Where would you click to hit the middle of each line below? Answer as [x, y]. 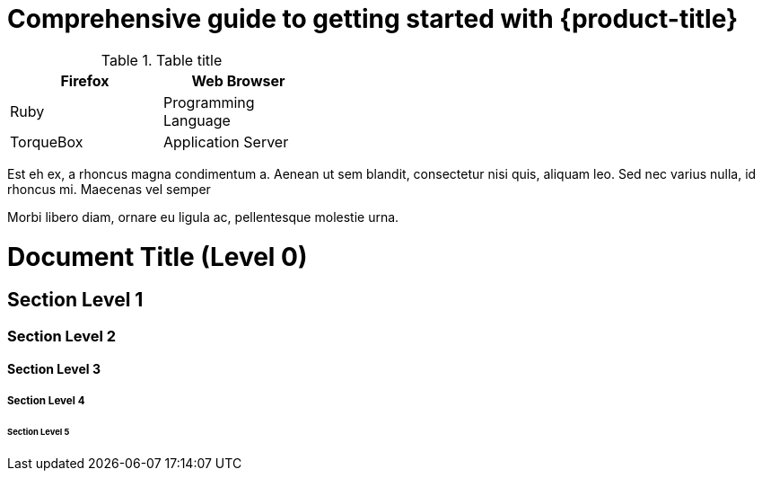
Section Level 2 [62, 336]
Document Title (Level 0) [158, 257]
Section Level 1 [75, 300]
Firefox [85, 80]
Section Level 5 [39, 431]
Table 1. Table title [162, 60]
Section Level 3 [54, 369]
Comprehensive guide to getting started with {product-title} [373, 19]
